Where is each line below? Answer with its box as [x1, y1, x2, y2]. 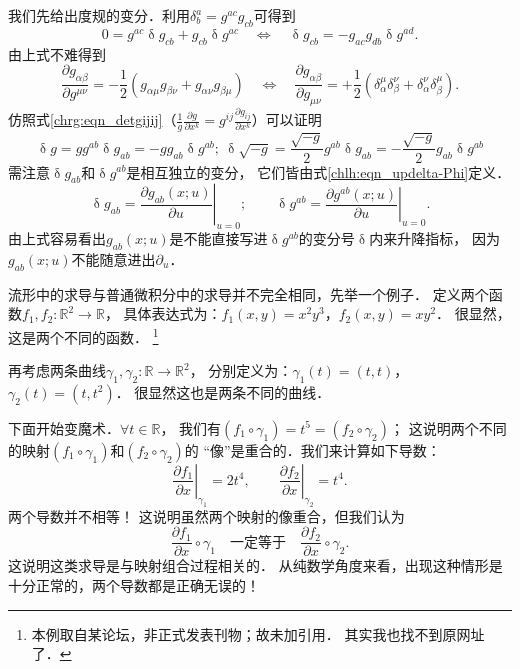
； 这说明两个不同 [390, 417, 507, 438]
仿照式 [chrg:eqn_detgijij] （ [8, 109, 177, 130]
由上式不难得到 [8, 43, 106, 64]
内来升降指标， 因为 [369, 228, 500, 249]
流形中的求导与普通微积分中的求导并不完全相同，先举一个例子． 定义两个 [8, 283, 489, 304]
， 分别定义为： [189, 360, 293, 381]
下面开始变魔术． [8, 417, 120, 438]
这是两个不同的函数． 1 [8, 323, 159, 347]
